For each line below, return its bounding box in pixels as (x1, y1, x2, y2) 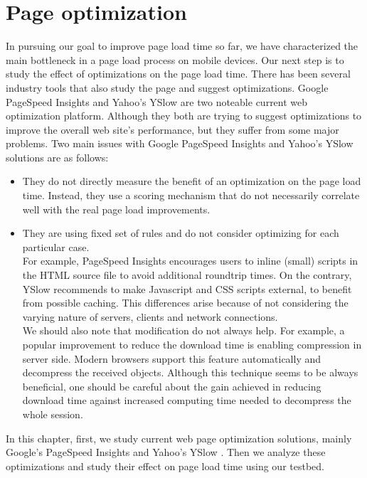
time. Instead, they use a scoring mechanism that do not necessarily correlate (22, 188, 360, 203)
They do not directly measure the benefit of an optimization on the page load (22, 174, 361, 188)
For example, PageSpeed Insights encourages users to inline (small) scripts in (22, 253, 358, 268)
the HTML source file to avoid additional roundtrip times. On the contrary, (22, 267, 352, 282)
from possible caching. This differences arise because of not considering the (22, 295, 349, 310)
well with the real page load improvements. (22, 201, 211, 216)
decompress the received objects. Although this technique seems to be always (22, 365, 358, 380)
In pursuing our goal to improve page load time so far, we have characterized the (6, 38, 358, 53)
